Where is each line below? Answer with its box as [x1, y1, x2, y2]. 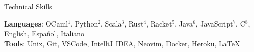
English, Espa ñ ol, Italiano [4, 28, 85, 39]
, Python [70, 18, 98, 29]
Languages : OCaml [4, 18, 68, 29]
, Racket [146, 18, 172, 29]
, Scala [101, 18, 122, 29]
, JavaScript [195, 18, 233, 29]
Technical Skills [4, 1, 52, 11]
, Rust [124, 18, 144, 29]
